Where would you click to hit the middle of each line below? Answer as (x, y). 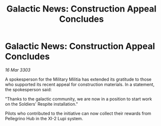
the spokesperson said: (28, 89)
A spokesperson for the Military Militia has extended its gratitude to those (78, 79)
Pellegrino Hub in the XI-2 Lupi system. (44, 118)
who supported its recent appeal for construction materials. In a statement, (80, 84)
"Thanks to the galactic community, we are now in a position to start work (79, 99)
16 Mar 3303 (18, 70)
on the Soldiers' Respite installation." (42, 104)
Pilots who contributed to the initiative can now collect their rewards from (78, 113)
